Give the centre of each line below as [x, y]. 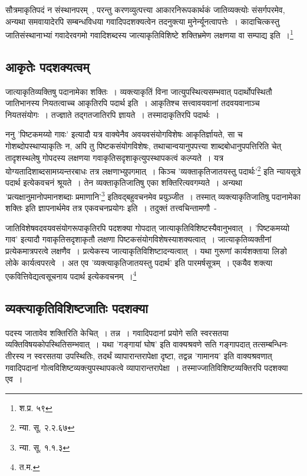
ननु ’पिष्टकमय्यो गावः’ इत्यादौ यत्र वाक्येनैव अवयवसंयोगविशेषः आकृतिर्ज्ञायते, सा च [124, 134]
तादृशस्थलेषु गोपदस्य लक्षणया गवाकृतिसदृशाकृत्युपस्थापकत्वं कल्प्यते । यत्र [115, 157]
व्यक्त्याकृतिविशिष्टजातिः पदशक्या [77, 308]
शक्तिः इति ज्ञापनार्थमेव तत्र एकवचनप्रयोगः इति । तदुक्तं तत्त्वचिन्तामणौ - [111, 208]
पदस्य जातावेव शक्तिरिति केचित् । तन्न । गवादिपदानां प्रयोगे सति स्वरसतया [117, 332]
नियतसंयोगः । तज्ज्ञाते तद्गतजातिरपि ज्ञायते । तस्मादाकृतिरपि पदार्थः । [113, 114]
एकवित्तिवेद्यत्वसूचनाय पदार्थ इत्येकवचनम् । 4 [71, 275]
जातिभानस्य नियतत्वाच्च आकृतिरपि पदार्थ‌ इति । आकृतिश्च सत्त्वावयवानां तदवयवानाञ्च [133, 103]
